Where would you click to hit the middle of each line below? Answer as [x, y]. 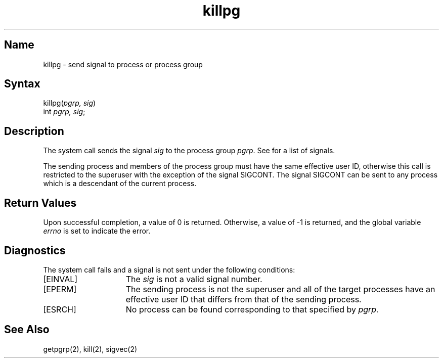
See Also [27, 330]
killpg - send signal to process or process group [123, 64]
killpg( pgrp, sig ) [70, 103]
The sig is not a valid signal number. [194, 279]
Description [34, 131]
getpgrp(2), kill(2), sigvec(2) [90, 349]
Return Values [40, 203]
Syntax [22, 84]
